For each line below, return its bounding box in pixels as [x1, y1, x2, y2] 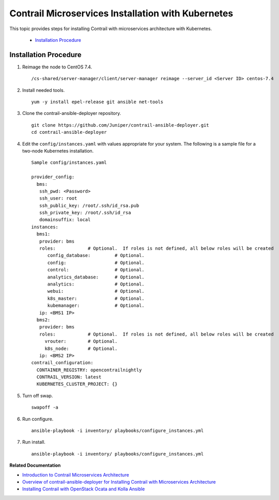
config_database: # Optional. [47, 253, 145, 258]
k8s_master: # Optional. [47, 295, 145, 301]
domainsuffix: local [39, 217, 91, 223]
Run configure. [22, 416, 54, 422]
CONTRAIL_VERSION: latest [36, 374, 102, 380]
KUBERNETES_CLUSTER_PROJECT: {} [36, 381, 118, 387]
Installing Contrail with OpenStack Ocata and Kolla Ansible [22, 486, 145, 492]
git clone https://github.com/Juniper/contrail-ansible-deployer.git [31, 122, 210, 128]
